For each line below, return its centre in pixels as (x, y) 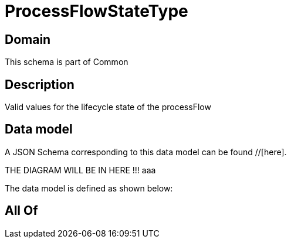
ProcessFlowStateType (97, 11)
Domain (28, 39)
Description (40, 84)
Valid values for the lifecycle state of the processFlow (108, 107)
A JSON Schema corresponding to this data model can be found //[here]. (146, 152)
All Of (21, 211)
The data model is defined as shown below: (89, 188)
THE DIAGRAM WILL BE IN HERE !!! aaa (80, 170)
